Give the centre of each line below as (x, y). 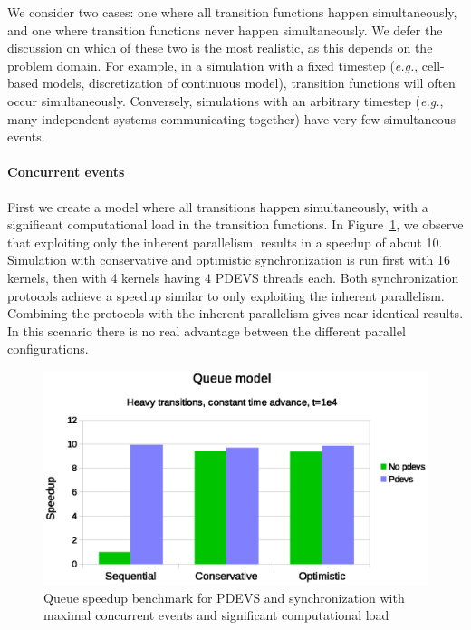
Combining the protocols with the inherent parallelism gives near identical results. (235, 313)
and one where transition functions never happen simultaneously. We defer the (225, 29)
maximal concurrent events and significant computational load (216, 615)
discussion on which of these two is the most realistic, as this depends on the (220, 48)
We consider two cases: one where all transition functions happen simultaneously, (232, 12)
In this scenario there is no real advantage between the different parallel (207, 330)
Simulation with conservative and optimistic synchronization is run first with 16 (229, 260)
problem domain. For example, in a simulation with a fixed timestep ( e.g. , (213, 65)
